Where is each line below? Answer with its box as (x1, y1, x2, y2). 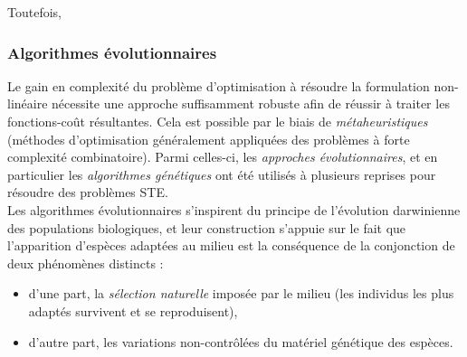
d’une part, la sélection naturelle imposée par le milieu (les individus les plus (28, 284, 454, 303)
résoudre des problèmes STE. (7, 183, 168, 202)
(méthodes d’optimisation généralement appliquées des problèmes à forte (7, 129, 410, 148)
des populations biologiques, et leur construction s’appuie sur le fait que (7, 218, 406, 237)
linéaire (7, 94, 48, 113)
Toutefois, (7, 3, 62, 21)
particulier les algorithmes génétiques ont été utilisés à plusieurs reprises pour (7, 164, 436, 183)
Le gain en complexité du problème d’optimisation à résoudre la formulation (7, 76, 430, 95)
